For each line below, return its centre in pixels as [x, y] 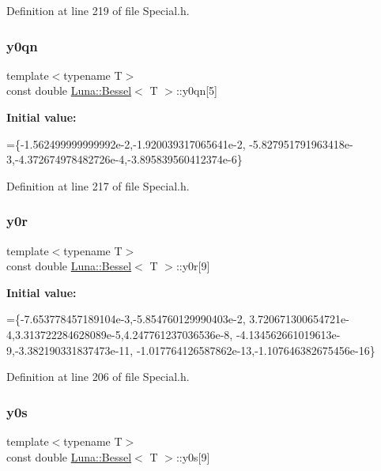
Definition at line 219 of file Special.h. [98, 10]
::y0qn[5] [197, 90]
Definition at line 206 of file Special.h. [98, 377]
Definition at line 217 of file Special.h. [98, 185]
